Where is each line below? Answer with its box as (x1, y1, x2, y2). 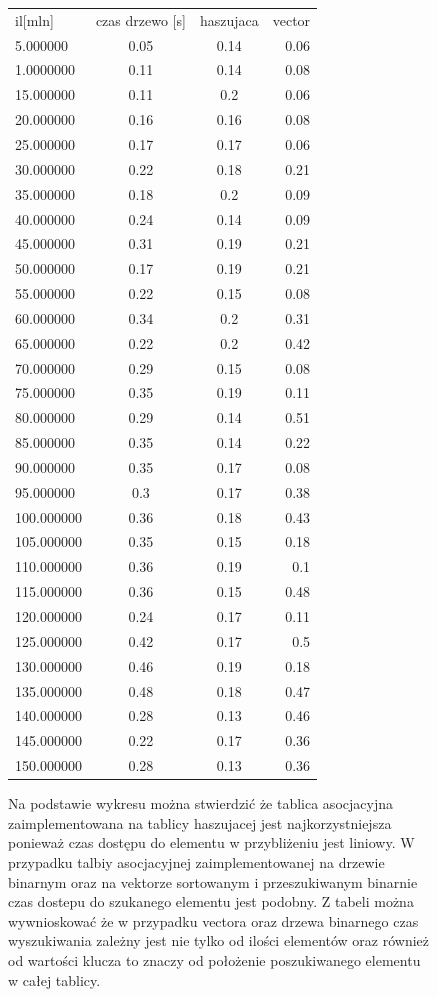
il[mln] (15, 9, 54, 30)
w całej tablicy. (8, 969, 101, 990)
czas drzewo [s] (95, 9, 186, 30)
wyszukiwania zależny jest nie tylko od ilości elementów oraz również (8, 930, 430, 951)
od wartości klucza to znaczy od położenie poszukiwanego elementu (8, 949, 421, 970)
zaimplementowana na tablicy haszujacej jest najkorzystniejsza (8, 812, 392, 833)
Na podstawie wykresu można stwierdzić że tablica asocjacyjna (8, 793, 393, 814)
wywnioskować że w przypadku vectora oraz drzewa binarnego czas (8, 910, 419, 931)
